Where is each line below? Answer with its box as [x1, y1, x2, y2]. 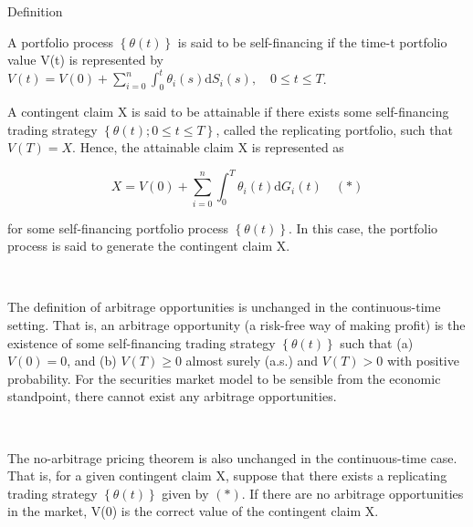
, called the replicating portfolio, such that [215, 119, 453, 139]
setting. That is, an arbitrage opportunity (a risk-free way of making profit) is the [7, 315, 466, 334]
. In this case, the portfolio [288, 218, 438, 237]
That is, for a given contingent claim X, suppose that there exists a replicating [7, 466, 447, 485]
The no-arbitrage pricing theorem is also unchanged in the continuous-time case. [7, 448, 457, 467]
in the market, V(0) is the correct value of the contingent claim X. [7, 501, 379, 521]
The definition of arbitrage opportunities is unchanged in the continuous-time [7, 297, 441, 316]
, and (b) [67, 351, 117, 370]
